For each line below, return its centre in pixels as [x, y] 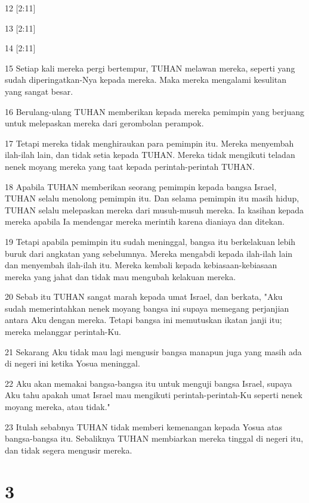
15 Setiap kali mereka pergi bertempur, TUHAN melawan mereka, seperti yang [150, 68]
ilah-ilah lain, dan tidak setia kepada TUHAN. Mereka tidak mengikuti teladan [150, 155]
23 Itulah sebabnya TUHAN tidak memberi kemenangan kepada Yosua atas [143, 426]
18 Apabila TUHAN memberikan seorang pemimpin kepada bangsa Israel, [141, 186]
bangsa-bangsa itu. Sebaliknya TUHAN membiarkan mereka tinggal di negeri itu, [154, 438]
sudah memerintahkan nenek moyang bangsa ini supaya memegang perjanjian [147, 308]
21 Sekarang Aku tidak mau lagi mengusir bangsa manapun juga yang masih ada [153, 351]
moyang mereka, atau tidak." [58, 407]
